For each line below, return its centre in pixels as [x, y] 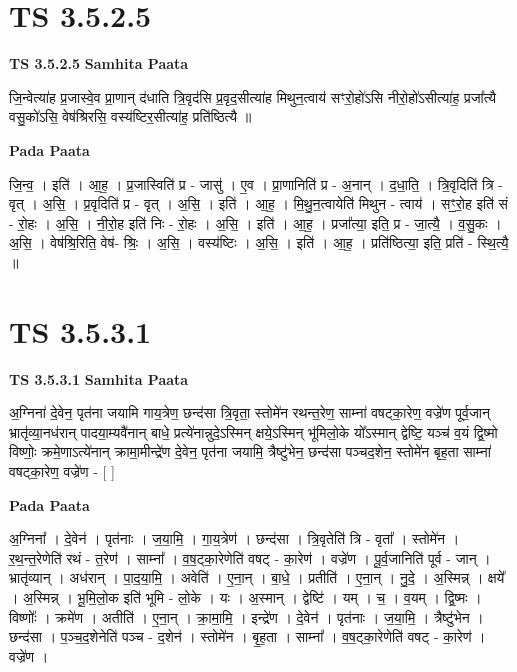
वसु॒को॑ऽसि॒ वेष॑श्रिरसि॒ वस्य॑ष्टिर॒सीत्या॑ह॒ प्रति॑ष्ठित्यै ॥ [130, 116]
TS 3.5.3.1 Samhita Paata [99, 378]
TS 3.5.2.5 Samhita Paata [99, 63]
